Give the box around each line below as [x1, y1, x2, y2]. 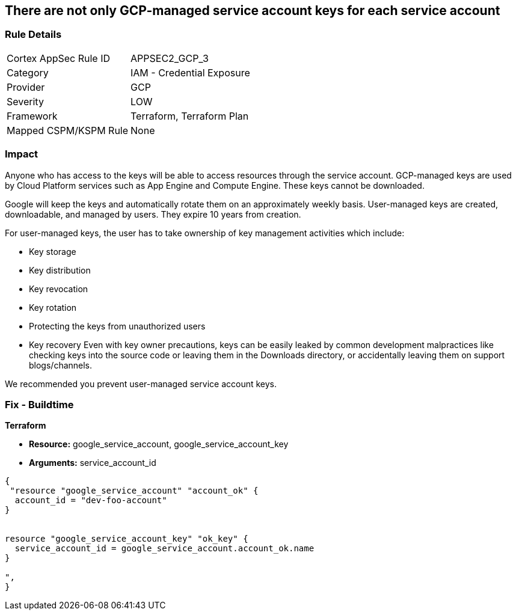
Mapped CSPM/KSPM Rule [7, 124, 129, 136]
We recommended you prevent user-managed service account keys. [5, 378, 277, 389]
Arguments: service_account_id [29, 457, 156, 468]
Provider [7, 81, 45, 93]
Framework [7, 109, 58, 122]
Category [7, 66, 49, 79]
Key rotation [29, 302, 77, 313]
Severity [7, 95, 44, 108]
